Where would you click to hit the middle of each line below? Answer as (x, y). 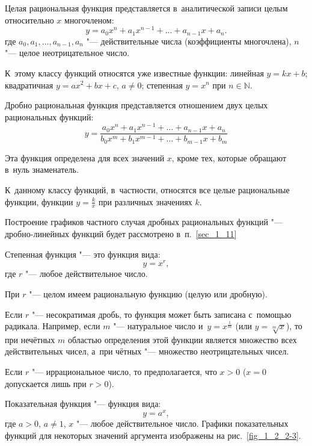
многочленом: (89, 20)
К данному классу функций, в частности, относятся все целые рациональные (147, 190)
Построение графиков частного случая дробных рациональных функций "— (144, 222)
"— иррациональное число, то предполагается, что (124, 372)
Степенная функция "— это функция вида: (83, 254)
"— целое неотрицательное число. (67, 53)
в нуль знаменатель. (42, 169)
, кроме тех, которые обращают (229, 157)
